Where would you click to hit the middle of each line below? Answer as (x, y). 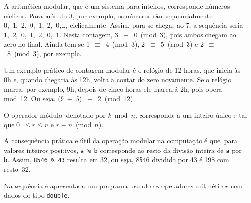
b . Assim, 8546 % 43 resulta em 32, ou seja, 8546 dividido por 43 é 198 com (117, 160)
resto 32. (17, 169)
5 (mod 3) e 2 (182, 44)
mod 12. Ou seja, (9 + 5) (43, 98)
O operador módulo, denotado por (55, 114)
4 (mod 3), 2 (125, 44)
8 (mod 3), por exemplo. (44, 53)
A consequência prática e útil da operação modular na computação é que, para (121, 141)
